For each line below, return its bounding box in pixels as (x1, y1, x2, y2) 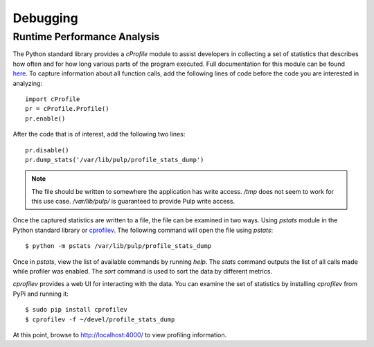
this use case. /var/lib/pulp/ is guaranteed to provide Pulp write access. (31, 197, 235, 206)
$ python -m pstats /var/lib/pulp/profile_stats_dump (25, 242, 211, 250)
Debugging (12, 10, 79, 26)
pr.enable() (25, 114, 66, 123)
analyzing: (12, 79, 43, 87)
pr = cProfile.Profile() (25, 105, 109, 113)
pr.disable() (25, 146, 69, 154)
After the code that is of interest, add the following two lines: (12, 130, 186, 139)
